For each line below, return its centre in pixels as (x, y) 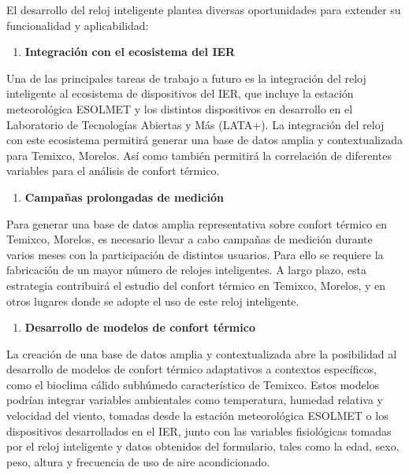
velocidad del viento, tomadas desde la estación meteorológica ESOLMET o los (197, 416)
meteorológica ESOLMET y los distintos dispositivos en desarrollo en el (180, 108)
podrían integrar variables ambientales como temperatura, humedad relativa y (195, 400)
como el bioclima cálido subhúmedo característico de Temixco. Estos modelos (193, 384)
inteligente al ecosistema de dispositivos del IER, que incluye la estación (180, 93)
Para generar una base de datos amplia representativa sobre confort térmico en (197, 223)
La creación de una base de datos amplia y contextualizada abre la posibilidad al (202, 353)
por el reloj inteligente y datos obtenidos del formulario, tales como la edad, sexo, (203, 446)
